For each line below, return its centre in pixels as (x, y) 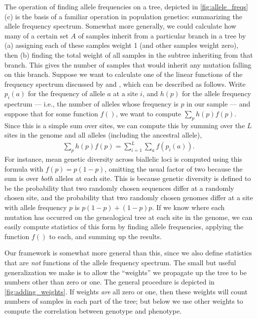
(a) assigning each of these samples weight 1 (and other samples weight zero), (122, 45)
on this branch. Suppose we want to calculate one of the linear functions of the (124, 74)
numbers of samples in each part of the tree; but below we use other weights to (124, 301)
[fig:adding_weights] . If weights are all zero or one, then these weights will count (126, 291)
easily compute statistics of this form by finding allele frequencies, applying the (124, 227)
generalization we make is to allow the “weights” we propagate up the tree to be (126, 272)
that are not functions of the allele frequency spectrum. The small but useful (120, 262)
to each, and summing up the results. (105, 236)
